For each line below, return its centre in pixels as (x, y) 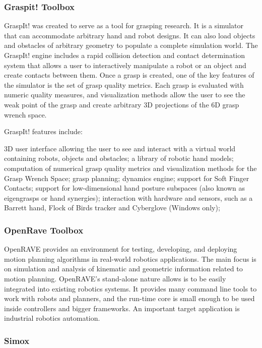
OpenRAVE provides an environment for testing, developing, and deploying (121, 249)
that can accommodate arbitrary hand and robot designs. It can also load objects (130, 35)
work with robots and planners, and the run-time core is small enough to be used (129, 298)
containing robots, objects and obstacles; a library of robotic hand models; (119, 158)
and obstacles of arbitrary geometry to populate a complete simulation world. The (131, 45)
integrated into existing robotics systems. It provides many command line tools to (130, 288)
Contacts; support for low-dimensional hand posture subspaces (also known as (124, 188)
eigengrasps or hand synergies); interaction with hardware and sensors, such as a (128, 197)
